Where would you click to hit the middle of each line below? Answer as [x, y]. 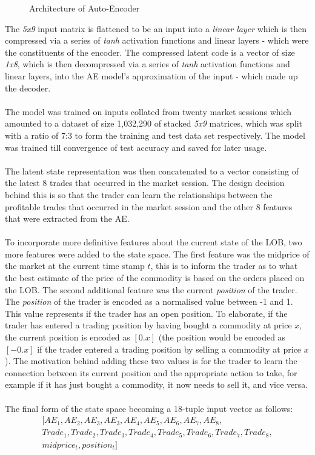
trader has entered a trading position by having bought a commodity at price [148, 325]
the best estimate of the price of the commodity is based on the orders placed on [155, 278]
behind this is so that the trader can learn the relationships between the [139, 194]
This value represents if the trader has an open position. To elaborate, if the [146, 313]
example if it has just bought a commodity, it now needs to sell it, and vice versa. [157, 384]
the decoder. [28, 88]
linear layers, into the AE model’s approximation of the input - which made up [151, 75]
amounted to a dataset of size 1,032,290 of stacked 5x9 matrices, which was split [154, 123]
